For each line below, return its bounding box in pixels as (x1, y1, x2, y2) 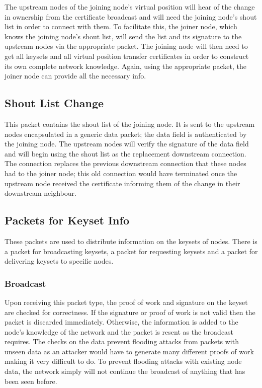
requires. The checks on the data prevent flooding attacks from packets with (5, 336, 239, 347)
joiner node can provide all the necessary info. (5, 70, 146, 81)
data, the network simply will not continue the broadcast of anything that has (5, 366, 245, 376)
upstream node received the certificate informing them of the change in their (5, 178, 240, 188)
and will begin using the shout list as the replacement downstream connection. (5, 148, 246, 159)
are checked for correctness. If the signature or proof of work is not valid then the (5, 306, 255, 317)
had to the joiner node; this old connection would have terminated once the (5, 168, 237, 178)
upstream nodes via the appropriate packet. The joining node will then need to (5, 41, 248, 51)
